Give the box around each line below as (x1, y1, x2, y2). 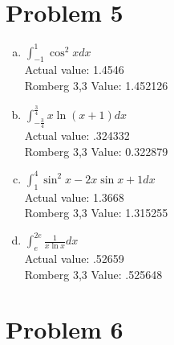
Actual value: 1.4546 (24, 61, 124, 78)
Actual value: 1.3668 (24, 188, 124, 205)
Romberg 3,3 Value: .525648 (24, 265, 163, 282)
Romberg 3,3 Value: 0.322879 (24, 142, 168, 159)
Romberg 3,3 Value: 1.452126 (24, 77, 168, 94)
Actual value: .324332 (24, 127, 130, 144)
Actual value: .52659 (24, 250, 124, 267)
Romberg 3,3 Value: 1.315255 (24, 204, 168, 221)
